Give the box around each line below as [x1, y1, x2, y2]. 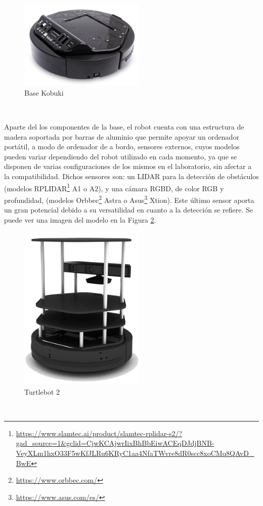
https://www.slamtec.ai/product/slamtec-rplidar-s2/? [16, 428, 183, 438]
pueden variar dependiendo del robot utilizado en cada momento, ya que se [4, 151, 237, 161]
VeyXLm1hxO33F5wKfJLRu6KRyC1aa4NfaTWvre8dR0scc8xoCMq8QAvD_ [16, 448, 254, 458]
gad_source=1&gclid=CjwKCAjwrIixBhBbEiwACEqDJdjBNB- [16, 438, 214, 448]
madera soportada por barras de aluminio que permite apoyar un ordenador [4, 131, 239, 142]
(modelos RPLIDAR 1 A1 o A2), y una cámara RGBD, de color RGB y [4, 181, 224, 193]
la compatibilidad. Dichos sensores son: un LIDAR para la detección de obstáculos [4, 171, 259, 181]
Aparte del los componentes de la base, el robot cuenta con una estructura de [4, 121, 244, 132]
